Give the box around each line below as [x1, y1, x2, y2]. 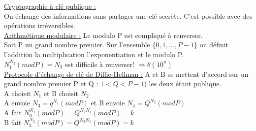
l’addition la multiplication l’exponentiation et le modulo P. [4, 49, 184, 59]
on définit [199, 39, 229, 50]
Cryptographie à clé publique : [4, 1, 96, 11]
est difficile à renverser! [65, 59, 134, 69]
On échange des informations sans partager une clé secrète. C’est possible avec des [4, 10, 252, 21]
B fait [4, 117, 22, 127]
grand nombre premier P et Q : [4, 78, 98, 89]
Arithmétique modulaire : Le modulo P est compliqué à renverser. [4, 30, 203, 40]
